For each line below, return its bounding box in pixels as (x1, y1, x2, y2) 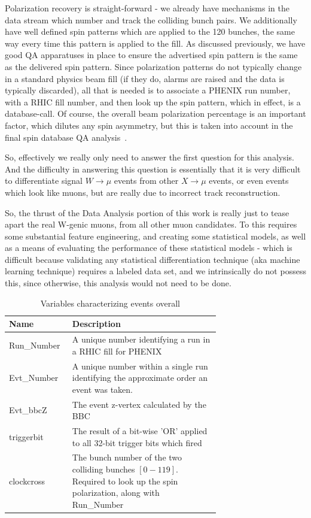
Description (72, 317, 121, 330)
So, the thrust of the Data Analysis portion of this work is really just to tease (5, 206, 289, 219)
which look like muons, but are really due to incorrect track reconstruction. (5, 186, 280, 198)
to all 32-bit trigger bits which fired (72, 436, 202, 449)
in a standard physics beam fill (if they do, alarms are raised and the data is (5, 72, 285, 84)
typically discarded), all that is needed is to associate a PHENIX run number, (5, 84, 291, 96)
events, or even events (209, 174, 289, 187)
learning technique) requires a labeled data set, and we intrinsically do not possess (5, 265, 306, 277)
